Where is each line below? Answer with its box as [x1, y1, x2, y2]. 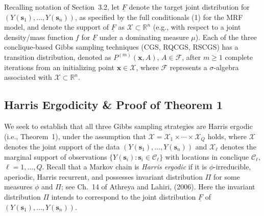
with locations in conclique [165, 151, 249, 162]
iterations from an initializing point [4, 61, 115, 72]
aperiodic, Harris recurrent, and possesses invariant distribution [4, 171, 203, 182]
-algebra [213, 61, 239, 72]
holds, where [207, 131, 247, 141]
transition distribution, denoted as [4, 51, 111, 62]
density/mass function [4, 31, 74, 42]
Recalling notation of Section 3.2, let [4, 2, 120, 12]
